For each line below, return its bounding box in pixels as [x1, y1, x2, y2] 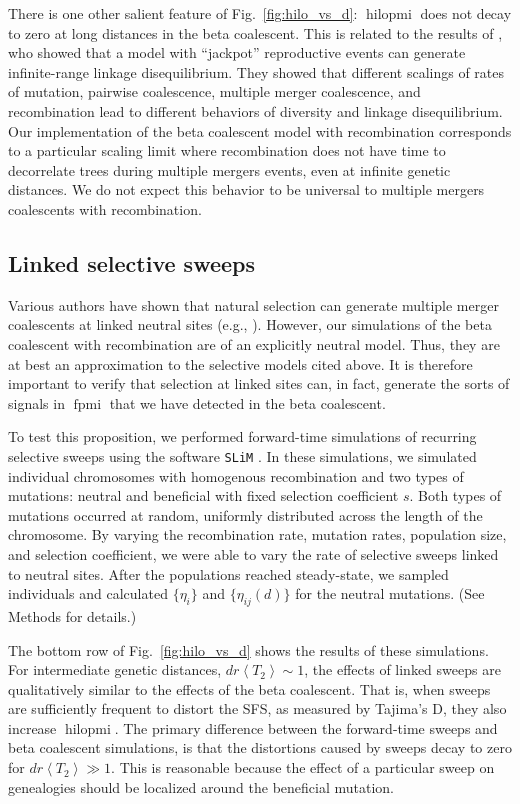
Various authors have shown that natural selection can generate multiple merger [8, 294, 499, 315]
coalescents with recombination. [8, 198, 202, 219]
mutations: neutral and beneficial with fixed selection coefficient [8, 485, 399, 506]
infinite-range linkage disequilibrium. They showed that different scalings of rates [8, 61, 505, 82]
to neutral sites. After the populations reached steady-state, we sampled [8, 563, 449, 584]
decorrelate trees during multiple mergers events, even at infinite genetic [8, 159, 451, 180]
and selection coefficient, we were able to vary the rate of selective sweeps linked [8, 543, 499, 564]
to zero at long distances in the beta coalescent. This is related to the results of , [8, 22, 503, 43]
